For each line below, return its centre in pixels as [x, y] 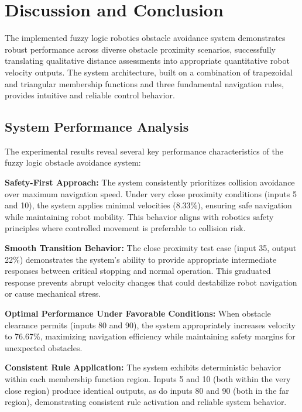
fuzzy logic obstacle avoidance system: [73, 162]
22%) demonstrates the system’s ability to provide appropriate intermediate [141, 259]
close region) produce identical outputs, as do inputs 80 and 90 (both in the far [147, 390]
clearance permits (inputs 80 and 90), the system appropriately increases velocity [150, 325]
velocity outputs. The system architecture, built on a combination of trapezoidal [149, 72]
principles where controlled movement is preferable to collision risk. [125, 228]
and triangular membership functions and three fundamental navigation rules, [144, 83]
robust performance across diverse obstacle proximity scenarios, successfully [140, 49]
